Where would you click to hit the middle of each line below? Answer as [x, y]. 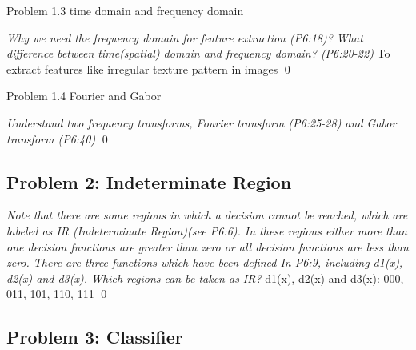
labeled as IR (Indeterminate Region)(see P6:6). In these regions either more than [207, 230]
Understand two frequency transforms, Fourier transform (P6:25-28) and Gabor [202, 122]
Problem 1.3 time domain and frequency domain [125, 10]
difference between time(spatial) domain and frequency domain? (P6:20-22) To [198, 53]
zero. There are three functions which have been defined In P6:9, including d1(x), [205, 262]
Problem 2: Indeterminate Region [149, 181]
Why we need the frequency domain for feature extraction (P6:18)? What [185, 37]
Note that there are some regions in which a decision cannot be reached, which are [207, 215]
